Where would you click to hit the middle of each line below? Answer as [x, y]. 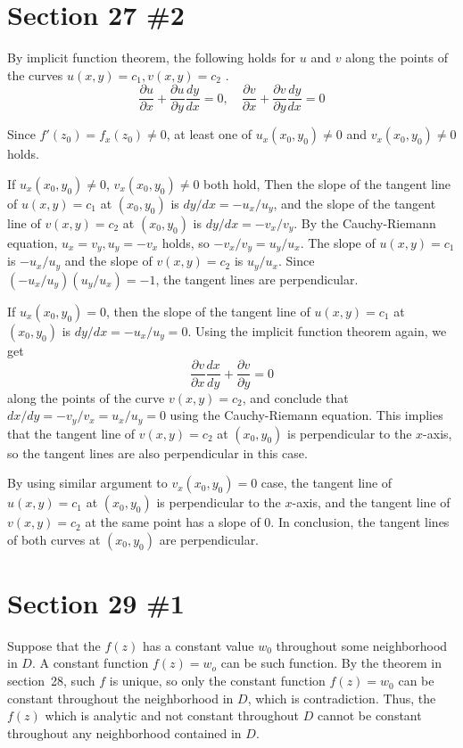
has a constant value [198, 645]
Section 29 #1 [96, 602]
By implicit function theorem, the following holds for [152, 58]
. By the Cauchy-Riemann [365, 222]
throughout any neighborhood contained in [124, 732]
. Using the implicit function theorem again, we [317, 330]
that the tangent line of [71, 433]
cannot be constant [369, 715]
